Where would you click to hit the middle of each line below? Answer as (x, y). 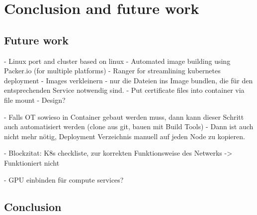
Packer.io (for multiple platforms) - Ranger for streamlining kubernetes (112, 71)
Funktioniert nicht (32, 162)
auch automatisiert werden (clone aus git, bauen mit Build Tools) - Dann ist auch (129, 126)
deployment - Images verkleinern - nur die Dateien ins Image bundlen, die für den (128, 80)
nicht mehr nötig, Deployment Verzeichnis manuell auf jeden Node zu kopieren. (125, 136)
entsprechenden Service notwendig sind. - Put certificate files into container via (124, 90)
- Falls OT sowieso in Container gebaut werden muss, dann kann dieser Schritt (124, 116)
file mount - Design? (35, 100)
